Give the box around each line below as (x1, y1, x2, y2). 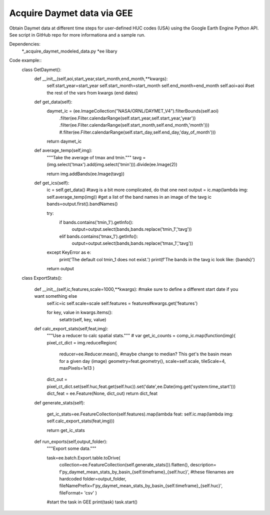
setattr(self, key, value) (59, 316, 106, 322)
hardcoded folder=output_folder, (59, 476, 126, 482)
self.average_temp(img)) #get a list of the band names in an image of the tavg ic (46, 194, 212, 200)
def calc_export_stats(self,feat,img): (34, 326, 108, 331)
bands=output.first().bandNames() (46, 201, 118, 207)
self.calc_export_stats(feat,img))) (46, 418, 114, 424)
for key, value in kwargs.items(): (46, 309, 112, 315)
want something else (34, 293, 77, 299)
